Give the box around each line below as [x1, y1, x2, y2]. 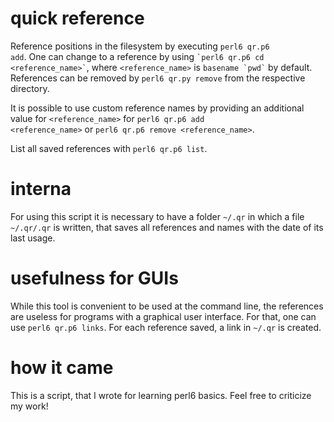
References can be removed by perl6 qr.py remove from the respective [10, 72, 306, 84]
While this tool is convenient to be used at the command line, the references [10, 300, 324, 312]
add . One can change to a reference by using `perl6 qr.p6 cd [10, 50, 265, 62]
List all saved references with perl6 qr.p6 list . [10, 142, 208, 154]
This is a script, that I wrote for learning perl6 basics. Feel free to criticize [10, 389, 312, 401]
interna [10, 178, 72, 201]
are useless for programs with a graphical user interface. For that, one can [10, 310, 317, 322]
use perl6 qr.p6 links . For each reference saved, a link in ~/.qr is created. [10, 321, 322, 333]
